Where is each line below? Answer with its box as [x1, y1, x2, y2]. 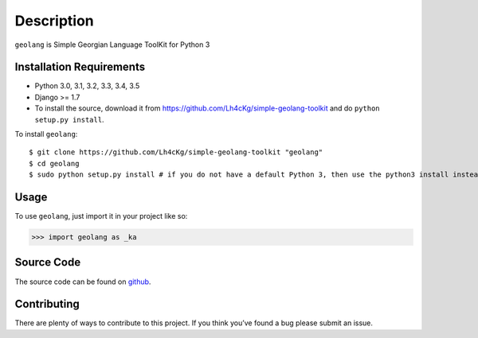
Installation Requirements [14, 60, 146, 74]
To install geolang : [14, 130, 78, 139]
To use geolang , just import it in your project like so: [14, 212, 188, 221]
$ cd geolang [29, 159, 80, 168]
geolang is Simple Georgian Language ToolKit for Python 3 [14, 40, 210, 49]
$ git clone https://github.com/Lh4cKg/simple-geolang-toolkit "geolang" [29, 148, 323, 157]
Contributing [14, 297, 80, 311]
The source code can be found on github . [14, 277, 151, 286]
